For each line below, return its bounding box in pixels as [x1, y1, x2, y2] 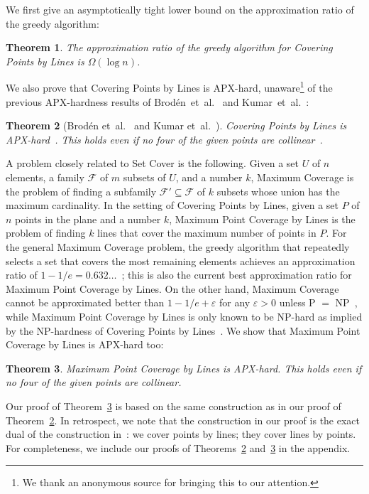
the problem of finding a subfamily [6, 183, 157, 198]
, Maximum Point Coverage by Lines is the [169, 211, 356, 226]
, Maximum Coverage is [250, 170, 354, 184]
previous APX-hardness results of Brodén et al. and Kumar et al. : [6, 94, 309, 109]
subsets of [123, 170, 166, 184]
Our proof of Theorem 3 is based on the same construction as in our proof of [6, 398, 341, 413]
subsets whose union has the [216, 183, 340, 198]
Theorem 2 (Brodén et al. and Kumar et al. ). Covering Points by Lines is [6, 118, 347, 133]
